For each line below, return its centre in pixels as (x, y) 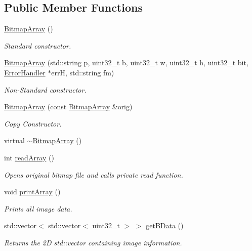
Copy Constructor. (33, 123)
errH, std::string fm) (83, 72)
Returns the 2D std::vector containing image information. (93, 242)
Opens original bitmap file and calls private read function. (94, 174)
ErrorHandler (25, 72)
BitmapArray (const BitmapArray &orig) (68, 107)
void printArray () (32, 192)
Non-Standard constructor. (45, 89)
